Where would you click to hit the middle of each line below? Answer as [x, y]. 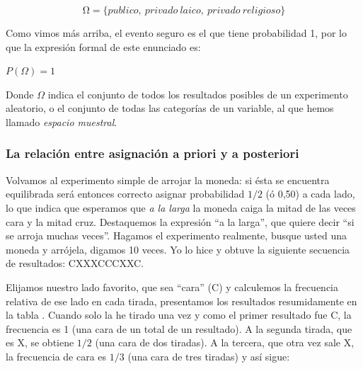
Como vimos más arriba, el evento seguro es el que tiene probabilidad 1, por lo [176, 33]
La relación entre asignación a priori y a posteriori [152, 153]
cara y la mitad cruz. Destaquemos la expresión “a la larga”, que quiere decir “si [180, 221]
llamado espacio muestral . [62, 121]
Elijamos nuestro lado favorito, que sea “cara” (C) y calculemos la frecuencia [172, 286]
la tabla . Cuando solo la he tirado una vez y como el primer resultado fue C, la [179, 315]
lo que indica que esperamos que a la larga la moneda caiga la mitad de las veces [181, 207]
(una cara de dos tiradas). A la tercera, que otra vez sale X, [225, 342]
